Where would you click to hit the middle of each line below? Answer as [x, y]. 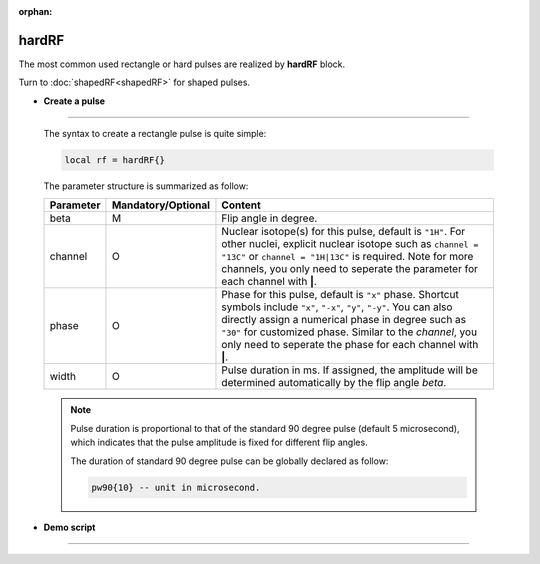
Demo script [69, 527]
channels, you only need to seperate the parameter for [350, 269]
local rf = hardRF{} [114, 160]
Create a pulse [74, 101]
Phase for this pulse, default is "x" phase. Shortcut [340, 295]
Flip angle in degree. [269, 218]
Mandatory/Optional [160, 205]
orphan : [35, 11]
